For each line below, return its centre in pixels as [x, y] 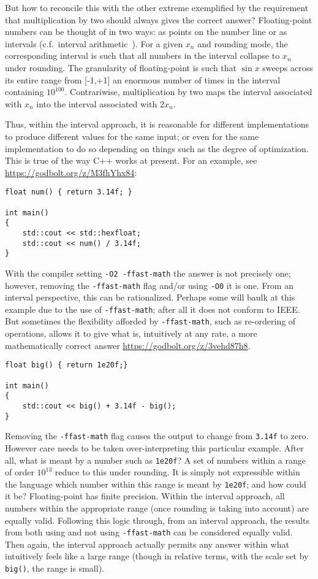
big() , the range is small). [55, 568]
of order [20, 472]
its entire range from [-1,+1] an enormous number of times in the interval [143, 79]
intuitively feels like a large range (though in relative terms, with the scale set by [157, 556]
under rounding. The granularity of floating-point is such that [121, 67]
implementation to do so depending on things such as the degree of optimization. [157, 148]
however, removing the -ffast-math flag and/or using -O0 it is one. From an [149, 285]
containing [25, 92]
